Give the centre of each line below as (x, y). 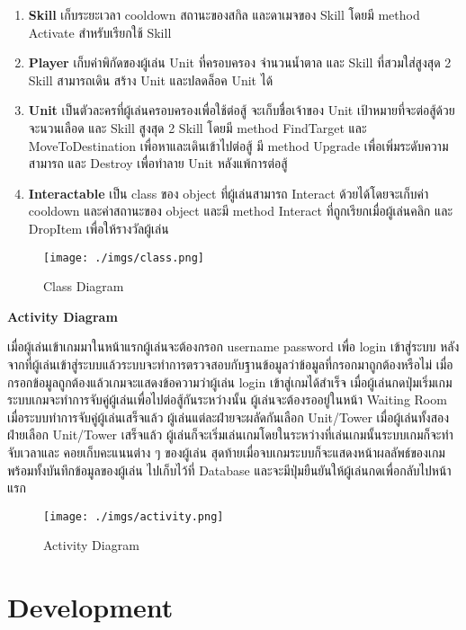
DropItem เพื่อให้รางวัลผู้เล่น (99, 228)
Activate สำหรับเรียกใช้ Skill (100, 32)
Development (90, 607)
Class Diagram (84, 286)
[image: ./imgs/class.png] (124, 257)
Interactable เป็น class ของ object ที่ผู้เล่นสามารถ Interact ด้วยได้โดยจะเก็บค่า (229, 193)
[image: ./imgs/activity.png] (134, 516)
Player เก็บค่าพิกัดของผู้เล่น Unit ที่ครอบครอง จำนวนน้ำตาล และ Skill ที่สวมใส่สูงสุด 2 (240, 62)
